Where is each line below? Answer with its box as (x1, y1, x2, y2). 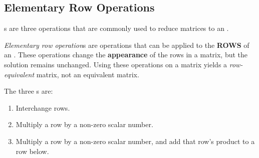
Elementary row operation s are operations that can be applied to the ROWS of (4, 39, 249, 50)
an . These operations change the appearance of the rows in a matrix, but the (4, 49, 248, 60)
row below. (16, 146, 49, 156)
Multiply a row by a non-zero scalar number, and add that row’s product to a (16, 136, 255, 146)
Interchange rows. (16, 102, 70, 113)
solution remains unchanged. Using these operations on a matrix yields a (4, 59, 227, 69)
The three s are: (4, 86, 53, 96)
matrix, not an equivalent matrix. (36, 69, 139, 79)
